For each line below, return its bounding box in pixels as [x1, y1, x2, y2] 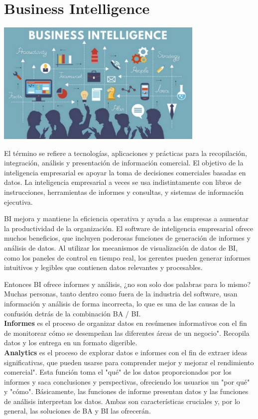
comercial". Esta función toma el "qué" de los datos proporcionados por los [4, 367, 232, 377]
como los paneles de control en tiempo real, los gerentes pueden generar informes [4, 252, 251, 263]
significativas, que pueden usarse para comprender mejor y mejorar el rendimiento [4, 357, 254, 367]
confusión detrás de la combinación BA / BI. [4, 308, 141, 318]
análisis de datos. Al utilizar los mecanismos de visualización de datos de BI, [4, 242, 238, 253]
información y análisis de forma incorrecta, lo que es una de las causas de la [4, 298, 236, 308]
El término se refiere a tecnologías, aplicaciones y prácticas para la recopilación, [4, 147, 247, 158]
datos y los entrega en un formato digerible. [4, 337, 137, 348]
